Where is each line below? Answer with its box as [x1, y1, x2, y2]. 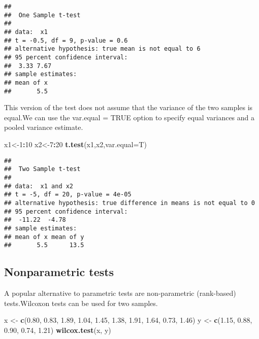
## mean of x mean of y [4, 233, 84, 241]
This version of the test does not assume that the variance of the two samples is [4, 102, 253, 113]
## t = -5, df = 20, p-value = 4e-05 [4, 191, 132, 198]
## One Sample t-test [4, 11, 81, 19]
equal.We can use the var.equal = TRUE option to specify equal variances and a [4, 112, 255, 122]
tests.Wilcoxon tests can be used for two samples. [4, 297, 158, 308]
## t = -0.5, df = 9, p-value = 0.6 [4, 37, 128, 44]
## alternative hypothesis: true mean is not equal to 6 [4, 45, 201, 53]
